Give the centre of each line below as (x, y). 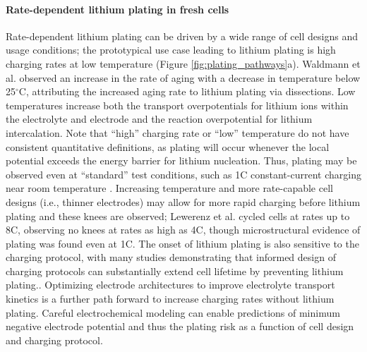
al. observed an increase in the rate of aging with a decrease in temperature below (183, 77)
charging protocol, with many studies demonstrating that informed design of (171, 257)
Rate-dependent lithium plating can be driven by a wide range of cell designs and (182, 36)
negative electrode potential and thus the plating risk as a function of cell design (180, 326)
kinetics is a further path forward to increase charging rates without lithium (170, 299)
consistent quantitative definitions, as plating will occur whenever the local (168, 146)
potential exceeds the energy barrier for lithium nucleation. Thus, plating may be (181, 160)
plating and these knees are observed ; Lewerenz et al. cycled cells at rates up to (178, 216)
